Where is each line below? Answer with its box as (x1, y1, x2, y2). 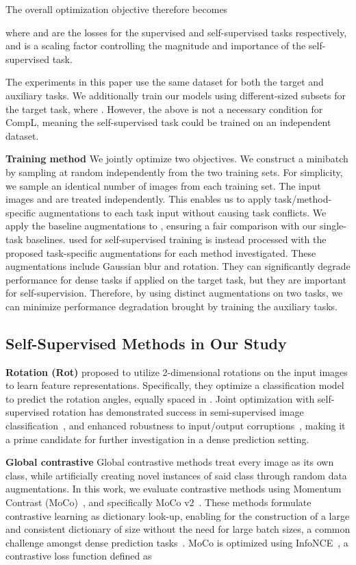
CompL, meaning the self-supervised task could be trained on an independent (5, 115, 331, 129)
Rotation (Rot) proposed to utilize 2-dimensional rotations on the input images (5, 364, 348, 379)
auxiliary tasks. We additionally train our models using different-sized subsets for (5, 88, 346, 102)
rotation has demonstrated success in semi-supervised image (52, 405, 304, 419)
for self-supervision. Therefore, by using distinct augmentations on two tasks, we (5, 286, 343, 300)
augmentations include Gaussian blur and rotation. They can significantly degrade (5, 259, 351, 273)
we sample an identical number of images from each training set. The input (5, 178, 321, 192)
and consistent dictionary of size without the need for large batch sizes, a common (5, 522, 351, 536)
